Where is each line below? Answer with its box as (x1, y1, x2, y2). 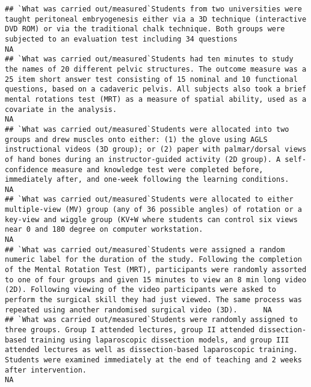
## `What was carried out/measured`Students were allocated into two (5, 125, 289, 134)
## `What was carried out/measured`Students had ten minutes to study (5, 55, 294, 64)
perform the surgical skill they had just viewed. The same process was (5, 296, 302, 305)
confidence (5, 165, 48, 174)
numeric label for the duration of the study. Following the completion (5, 255, 302, 264)
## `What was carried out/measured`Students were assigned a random (5, 245, 285, 254)
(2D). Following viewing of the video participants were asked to (5, 285, 277, 294)
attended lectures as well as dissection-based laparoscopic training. (5, 345, 298, 354)
